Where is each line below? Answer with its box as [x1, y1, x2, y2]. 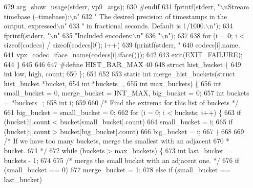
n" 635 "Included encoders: [53, 30, 133, 40]
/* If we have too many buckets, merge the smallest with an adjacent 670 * [4, 136, 230, 146]
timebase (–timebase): [4, 11, 69, 21]
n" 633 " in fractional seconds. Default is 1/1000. [60, 21, 206, 31]
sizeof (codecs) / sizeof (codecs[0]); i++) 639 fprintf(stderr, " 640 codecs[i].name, [4, 40, 240, 50]
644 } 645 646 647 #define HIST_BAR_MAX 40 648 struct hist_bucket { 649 [4, 59, 241, 69]
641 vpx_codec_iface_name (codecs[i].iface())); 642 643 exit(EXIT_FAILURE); [4, 49, 243, 59]
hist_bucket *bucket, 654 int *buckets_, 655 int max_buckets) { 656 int [4, 78, 222, 88]
